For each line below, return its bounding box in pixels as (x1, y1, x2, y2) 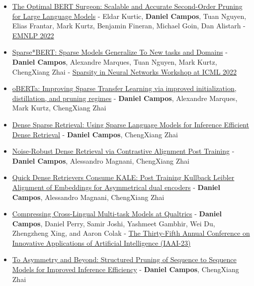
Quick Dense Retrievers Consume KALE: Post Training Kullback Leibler (12, 172, 235, 183)
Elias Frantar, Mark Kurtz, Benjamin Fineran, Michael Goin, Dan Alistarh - (12, 20, 246, 31)
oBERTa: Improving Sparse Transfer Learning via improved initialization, (12, 83, 237, 94)
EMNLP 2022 (12, 30, 54, 40)
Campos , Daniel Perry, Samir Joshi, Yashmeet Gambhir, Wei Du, (12, 218, 215, 228)
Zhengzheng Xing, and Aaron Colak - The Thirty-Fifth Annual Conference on (12, 228, 250, 238)
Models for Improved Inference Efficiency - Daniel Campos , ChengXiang (12, 264, 239, 275)
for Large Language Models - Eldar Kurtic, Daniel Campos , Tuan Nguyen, (12, 10, 247, 21)
